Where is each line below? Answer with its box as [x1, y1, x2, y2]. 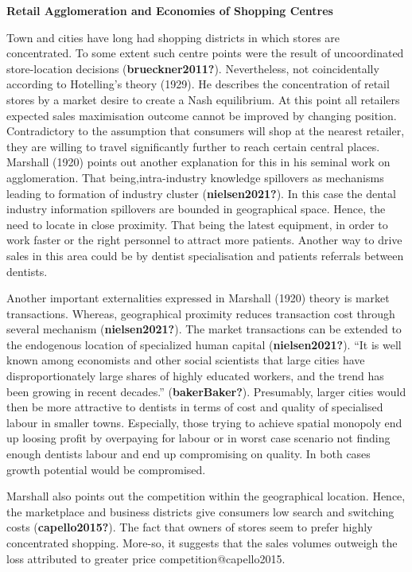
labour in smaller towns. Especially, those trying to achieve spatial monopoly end [6, 414, 402, 430]
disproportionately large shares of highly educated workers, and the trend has [6, 368, 384, 384]
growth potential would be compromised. [6, 461, 206, 477]
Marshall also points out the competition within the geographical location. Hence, [6, 488, 406, 504]
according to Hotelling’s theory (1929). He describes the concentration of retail [6, 76, 390, 92]
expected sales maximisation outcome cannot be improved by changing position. [6, 107, 397, 123]
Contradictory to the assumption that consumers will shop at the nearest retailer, [6, 123, 405, 139]
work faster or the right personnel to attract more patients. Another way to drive [6, 232, 402, 248]
